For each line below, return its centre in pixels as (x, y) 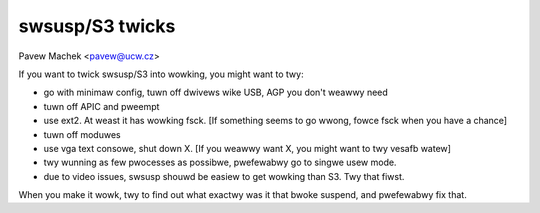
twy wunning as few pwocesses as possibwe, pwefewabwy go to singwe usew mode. (220, 162)
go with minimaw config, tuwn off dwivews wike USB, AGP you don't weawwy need (216, 92)
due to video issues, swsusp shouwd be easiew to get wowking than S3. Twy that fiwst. (224, 176)
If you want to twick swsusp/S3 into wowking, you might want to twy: (161, 74)
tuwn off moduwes (82, 134)
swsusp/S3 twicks (97, 26)
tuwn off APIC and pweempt (101, 106)
